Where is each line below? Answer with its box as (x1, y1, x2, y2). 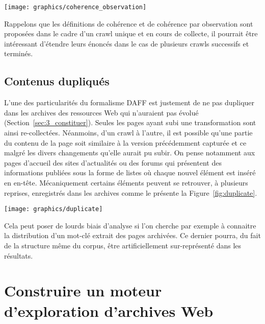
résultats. (4, 250, 33, 261)
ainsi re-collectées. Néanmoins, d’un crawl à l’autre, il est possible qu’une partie (4, 127, 253, 138)
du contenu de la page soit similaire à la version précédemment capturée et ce (4, 137, 247, 148)
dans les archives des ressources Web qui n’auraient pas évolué (4, 107, 199, 118)
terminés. (4, 48, 33, 59)
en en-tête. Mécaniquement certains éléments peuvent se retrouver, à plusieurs (4, 177, 248, 188)
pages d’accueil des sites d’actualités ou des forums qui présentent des (4, 157, 222, 168)
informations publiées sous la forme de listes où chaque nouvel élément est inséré (4, 167, 256, 178)
